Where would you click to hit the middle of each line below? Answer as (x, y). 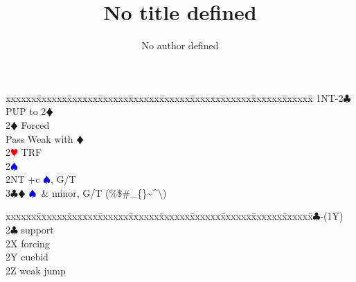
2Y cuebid (27, 257)
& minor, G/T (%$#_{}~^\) (104, 192)
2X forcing (28, 243)
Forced (35, 124)
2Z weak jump (36, 270)
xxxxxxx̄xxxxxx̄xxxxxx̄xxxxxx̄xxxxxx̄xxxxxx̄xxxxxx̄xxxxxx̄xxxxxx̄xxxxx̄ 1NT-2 (175, 97)
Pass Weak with (39, 138)
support (37, 230)
